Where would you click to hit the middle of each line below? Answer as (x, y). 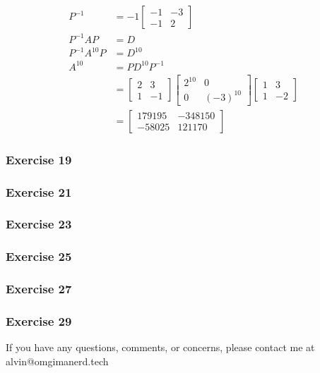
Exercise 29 (39, 320)
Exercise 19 (39, 159)
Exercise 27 (39, 289)
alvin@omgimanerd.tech (57, 361)
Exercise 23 (39, 224)
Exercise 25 (39, 256)
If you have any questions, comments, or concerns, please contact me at (160, 347)
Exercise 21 (39, 191)
